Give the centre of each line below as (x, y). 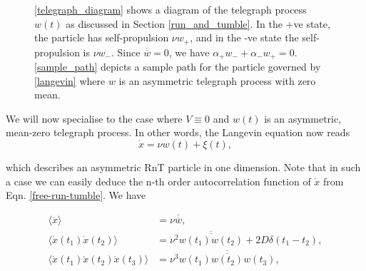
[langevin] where (70, 80)
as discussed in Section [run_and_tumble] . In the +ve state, (198, 23)
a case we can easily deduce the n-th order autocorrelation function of (158, 181)
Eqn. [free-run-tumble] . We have (76, 195)
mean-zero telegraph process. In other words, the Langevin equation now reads (178, 132)
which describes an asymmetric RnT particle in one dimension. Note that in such (183, 167)
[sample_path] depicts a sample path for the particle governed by (178, 67)
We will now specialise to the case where (94, 118)
